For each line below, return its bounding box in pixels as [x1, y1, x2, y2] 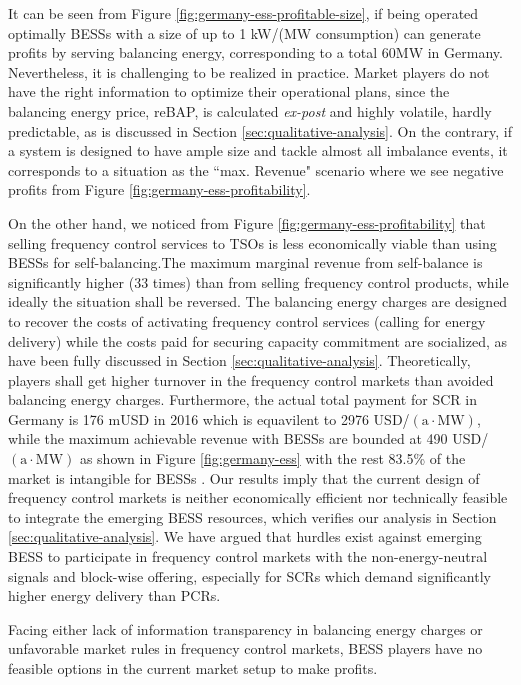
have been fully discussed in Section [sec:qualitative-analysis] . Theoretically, [8, 350, 471, 371]
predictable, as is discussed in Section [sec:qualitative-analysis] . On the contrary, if [8, 120, 512, 141]
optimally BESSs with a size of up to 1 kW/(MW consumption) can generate [8, 22, 481, 43]
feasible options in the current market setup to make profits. [8, 658, 378, 678]
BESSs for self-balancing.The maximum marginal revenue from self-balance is [8, 252, 483, 273]
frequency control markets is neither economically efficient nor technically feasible [8, 487, 508, 508]
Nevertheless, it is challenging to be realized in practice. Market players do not [8, 61, 490, 82]
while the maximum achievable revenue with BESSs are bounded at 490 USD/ [8, 428, 489, 449]
